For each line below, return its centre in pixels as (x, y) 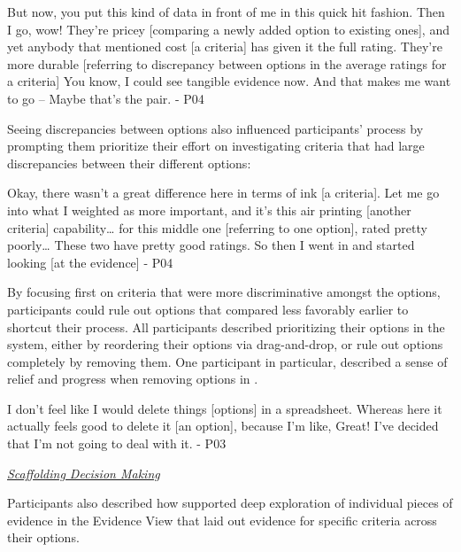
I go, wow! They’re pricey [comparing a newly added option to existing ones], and (228, 29)
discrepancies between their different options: (129, 163)
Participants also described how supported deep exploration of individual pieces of (230, 503)
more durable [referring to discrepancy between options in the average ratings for (227, 63)
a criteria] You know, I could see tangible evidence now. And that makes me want (229, 81)
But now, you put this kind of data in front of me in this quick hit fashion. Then (226, 12)
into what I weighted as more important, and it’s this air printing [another (209, 210)
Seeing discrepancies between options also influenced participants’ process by (215, 128)
